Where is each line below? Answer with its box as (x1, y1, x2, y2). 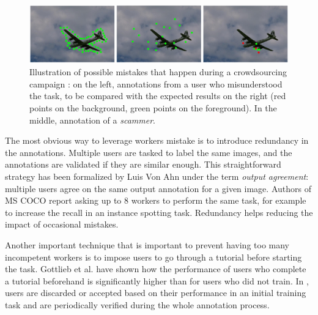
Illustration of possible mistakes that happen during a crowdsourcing (29, 65, 287, 78)
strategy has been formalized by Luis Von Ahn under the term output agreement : (5, 169, 309, 182)
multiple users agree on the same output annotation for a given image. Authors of (5, 182, 311, 195)
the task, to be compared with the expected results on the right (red (29, 89, 286, 102)
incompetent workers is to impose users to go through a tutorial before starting (5, 250, 302, 263)
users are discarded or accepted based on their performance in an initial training (5, 286, 306, 299)
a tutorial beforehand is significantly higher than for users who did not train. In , (5, 274, 309, 287)
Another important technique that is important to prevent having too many (5, 238, 289, 251)
